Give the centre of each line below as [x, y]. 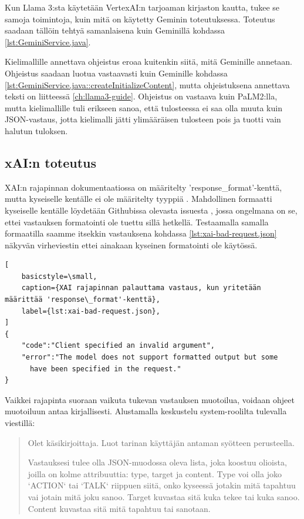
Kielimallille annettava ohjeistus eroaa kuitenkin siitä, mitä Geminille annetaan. [149, 61]
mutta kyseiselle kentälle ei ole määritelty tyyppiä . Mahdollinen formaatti [139, 199]
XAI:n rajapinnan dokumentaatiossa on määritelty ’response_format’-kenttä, [143, 187]
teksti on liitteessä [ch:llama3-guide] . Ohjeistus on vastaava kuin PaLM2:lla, [141, 96]
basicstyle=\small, [59, 276]
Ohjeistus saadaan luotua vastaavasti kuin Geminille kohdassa [116, 73]
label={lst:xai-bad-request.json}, [91, 311]
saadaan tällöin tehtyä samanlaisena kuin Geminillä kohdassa [115, 30]
